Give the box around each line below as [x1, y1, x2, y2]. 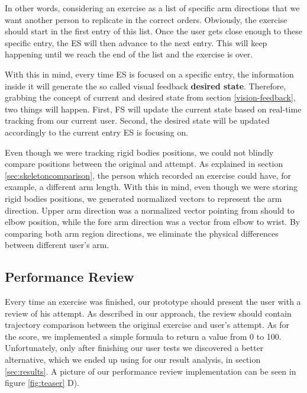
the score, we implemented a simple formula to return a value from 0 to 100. [5, 330, 282, 342]
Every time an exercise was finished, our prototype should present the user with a [5, 295, 301, 308]
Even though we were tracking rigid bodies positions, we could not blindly [5, 146, 274, 158]
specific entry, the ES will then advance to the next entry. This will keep [5, 36, 267, 49]
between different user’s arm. [5, 239, 109, 251]
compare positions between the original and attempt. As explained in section [5, 157, 283, 170]
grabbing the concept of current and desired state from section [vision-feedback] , [5, 91, 296, 104]
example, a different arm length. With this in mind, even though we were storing [5, 181, 298, 193]
